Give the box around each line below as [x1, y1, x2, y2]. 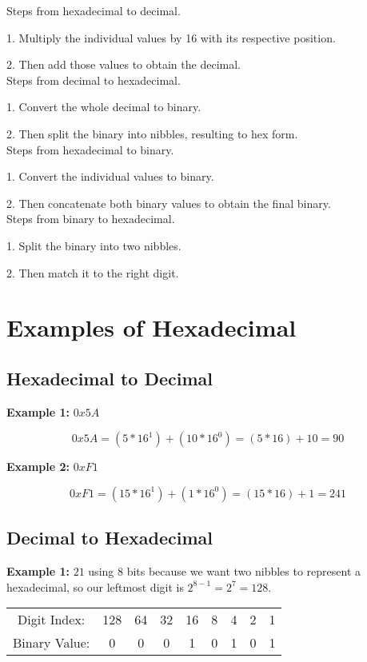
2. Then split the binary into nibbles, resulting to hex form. [6, 125, 298, 142]
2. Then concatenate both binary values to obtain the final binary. [6, 194, 331, 211]
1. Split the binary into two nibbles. [6, 237, 182, 253]
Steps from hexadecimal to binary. [6, 141, 174, 158]
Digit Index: [18, 610, 86, 629]
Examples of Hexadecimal [6, 311, 297, 344]
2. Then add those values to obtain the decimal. [6, 56, 241, 73]
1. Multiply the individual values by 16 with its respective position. [6, 29, 336, 46]
